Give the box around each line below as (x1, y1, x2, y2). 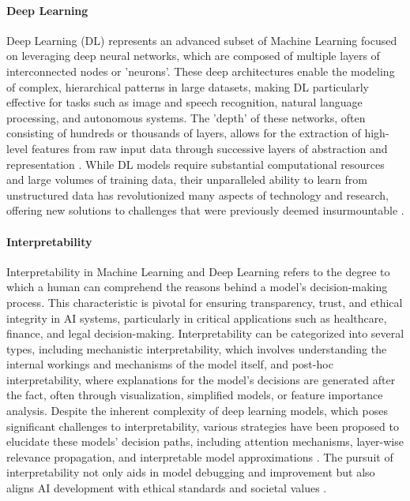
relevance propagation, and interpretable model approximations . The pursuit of (6, 448, 393, 465)
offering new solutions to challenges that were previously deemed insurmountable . (6, 202, 404, 219)
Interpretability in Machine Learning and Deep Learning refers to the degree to (6, 263, 390, 279)
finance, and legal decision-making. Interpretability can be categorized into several (6, 325, 404, 342)
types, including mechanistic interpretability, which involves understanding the (6, 340, 387, 357)
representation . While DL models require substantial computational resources (6, 155, 385, 172)
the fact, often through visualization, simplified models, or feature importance (6, 387, 383, 403)
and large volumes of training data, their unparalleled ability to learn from (6, 171, 367, 188)
